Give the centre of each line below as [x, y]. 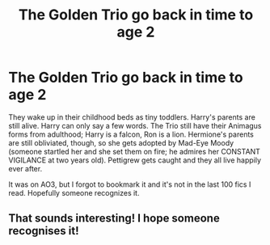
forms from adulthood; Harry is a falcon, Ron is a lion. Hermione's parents [131, 134]
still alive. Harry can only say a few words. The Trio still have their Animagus [135, 125]
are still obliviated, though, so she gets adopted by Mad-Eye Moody [121, 142]
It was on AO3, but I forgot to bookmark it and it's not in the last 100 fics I [130, 184]
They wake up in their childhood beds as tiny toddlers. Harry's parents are [132, 117]
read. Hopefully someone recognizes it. [74, 192]
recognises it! [44, 231]
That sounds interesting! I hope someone [114, 219]
